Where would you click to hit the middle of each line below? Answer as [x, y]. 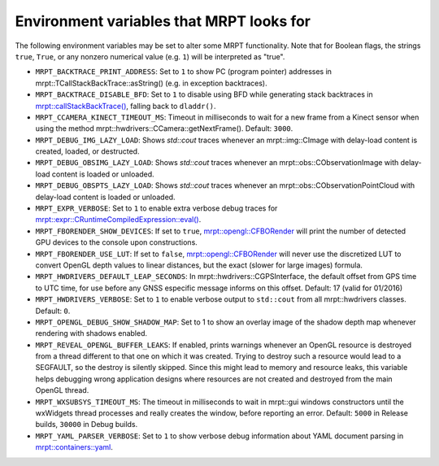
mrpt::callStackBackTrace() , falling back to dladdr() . [126, 106]
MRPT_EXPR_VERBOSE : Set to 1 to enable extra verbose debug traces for [156, 208]
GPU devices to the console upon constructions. [117, 242]
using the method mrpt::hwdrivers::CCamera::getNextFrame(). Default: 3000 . [164, 128]
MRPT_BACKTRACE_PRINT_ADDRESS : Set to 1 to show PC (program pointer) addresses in [184, 72]
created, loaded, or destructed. [87, 151]
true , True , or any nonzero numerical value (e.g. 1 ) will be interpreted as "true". [150, 56]
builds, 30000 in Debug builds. [87, 425]
